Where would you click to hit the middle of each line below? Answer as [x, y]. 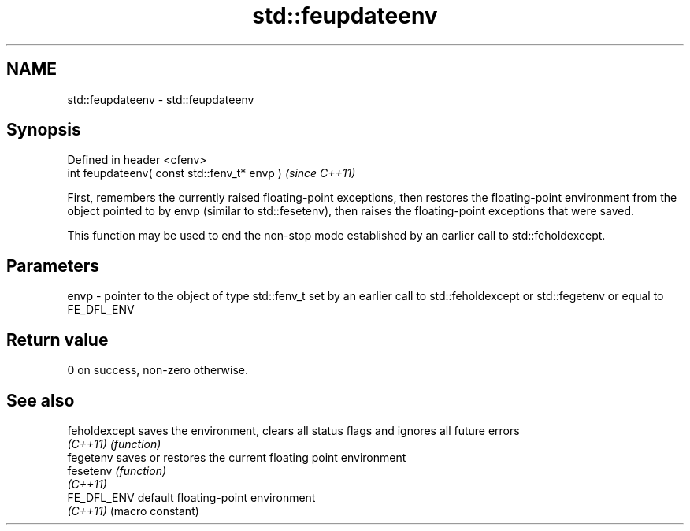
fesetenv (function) [117, 470]
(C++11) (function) [114, 444]
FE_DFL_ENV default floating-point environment [191, 497]
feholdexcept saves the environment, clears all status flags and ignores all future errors [293, 430]
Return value [57, 340]
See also [41, 400]
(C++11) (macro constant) [133, 511]
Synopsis [44, 130]
